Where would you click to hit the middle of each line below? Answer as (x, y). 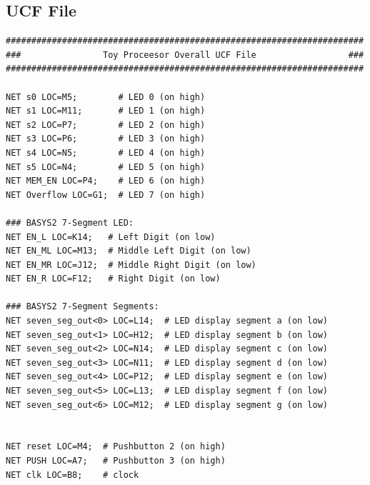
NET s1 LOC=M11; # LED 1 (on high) (106, 111)
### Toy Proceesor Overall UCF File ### (185, 55)
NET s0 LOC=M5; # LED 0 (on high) (106, 97)
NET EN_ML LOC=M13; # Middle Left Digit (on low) (129, 251)
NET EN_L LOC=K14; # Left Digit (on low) (111, 237)
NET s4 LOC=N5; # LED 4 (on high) (106, 152)
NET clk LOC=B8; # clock (72, 475)
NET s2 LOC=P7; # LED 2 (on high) (106, 125)
